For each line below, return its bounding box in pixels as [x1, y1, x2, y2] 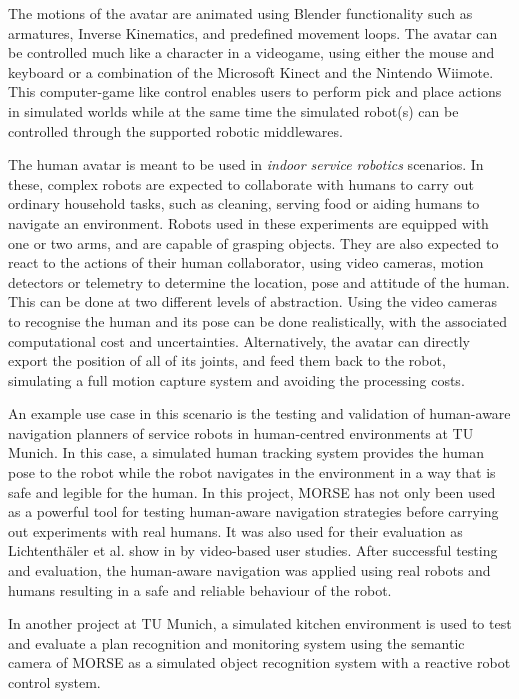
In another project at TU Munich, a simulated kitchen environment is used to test [8, 613, 512, 634]
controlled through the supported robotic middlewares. [8, 120, 343, 141]
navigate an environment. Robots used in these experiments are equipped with [8, 212, 489, 233]
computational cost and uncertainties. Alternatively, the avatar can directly [8, 330, 470, 351]
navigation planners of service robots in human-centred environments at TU [8, 422, 474, 443]
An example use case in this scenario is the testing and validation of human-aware [8, 403, 511, 424]
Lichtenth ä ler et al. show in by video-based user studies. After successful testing [8, 540, 498, 561]
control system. [8, 672, 101, 692]
